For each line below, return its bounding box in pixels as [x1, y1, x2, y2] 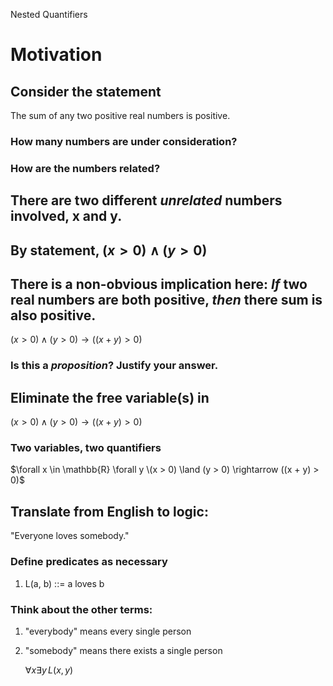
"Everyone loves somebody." [10, 530, 130, 542]
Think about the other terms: [10, 602, 153, 616]
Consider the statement [10, 83, 162, 100]
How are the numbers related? [10, 161, 161, 175]
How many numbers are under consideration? [10, 134, 238, 148]
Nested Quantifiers [10, 9, 88, 20]
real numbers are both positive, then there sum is [10, 292, 323, 309]
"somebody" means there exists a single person [24, 644, 223, 656]
